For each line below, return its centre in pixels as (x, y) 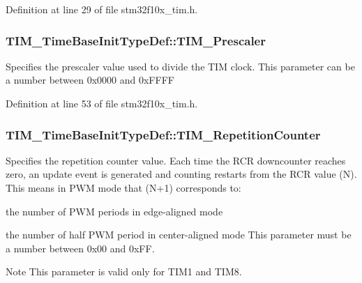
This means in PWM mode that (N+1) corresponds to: (123, 188)
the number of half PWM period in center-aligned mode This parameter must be (179, 235)
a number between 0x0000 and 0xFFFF (90, 80)
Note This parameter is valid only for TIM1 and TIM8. (124, 271)
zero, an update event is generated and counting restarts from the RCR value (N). (181, 174)
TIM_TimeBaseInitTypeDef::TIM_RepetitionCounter (163, 134)
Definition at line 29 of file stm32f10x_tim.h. (102, 9)
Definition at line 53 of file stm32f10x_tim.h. (102, 103)
